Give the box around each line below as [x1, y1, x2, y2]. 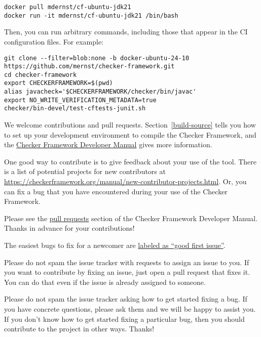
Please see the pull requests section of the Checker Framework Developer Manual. [4, 213, 258, 223]
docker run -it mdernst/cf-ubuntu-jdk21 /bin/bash [4, 12, 178, 19]
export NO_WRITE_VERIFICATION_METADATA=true [4, 96, 157, 104]
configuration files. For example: [4, 36, 103, 47]
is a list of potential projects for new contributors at [4, 166, 166, 177]
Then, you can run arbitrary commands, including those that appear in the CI [4, 26, 248, 37]
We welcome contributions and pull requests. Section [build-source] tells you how [4, 119, 256, 130]
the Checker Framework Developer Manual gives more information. [4, 139, 212, 150]
